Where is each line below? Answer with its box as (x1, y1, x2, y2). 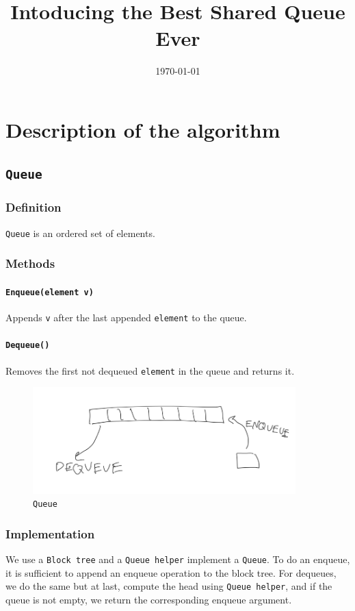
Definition (5, 199, 62, 216)
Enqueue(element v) (5, 287, 94, 297)
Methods (5, 255, 55, 272)
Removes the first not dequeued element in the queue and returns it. (5, 363, 295, 377)
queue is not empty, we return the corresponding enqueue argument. (5, 593, 292, 607)
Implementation (5, 525, 95, 542)
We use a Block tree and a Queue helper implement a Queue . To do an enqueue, (5, 552, 350, 566)
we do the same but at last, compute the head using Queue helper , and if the (5, 579, 332, 593)
